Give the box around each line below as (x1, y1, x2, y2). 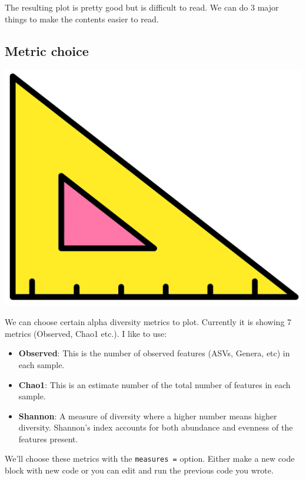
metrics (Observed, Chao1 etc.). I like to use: (5, 327, 167, 339)
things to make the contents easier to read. (5, 12, 159, 25)
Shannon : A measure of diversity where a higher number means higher (18, 409, 277, 422)
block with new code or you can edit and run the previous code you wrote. (5, 464, 274, 476)
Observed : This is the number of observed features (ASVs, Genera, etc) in (18, 347, 290, 359)
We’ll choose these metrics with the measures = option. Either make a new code (5, 452, 295, 465)
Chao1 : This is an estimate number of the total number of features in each (18, 378, 291, 390)
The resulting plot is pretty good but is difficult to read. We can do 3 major (5, 1, 279, 13)
